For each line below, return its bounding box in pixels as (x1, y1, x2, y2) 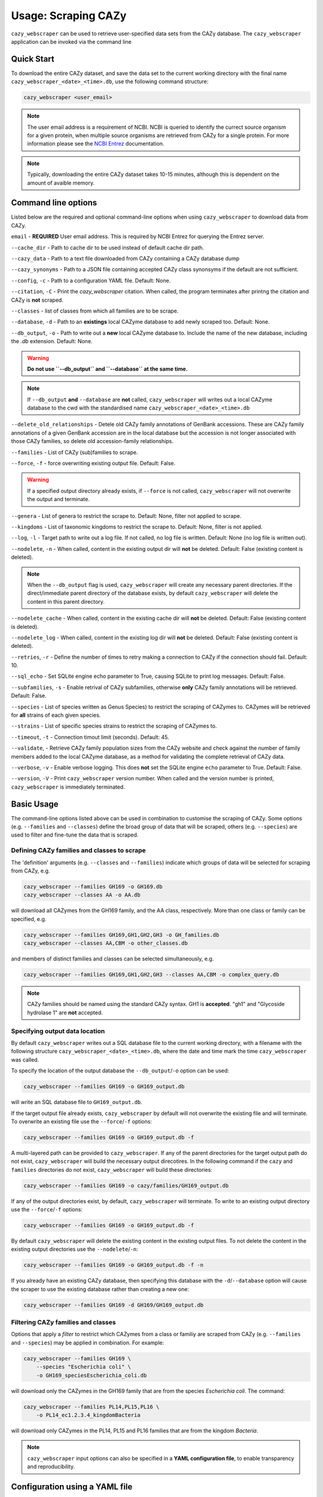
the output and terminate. (27, 496, 90, 503)
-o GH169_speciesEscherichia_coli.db (36, 1372, 147, 1378)
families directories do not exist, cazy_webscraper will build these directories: (11, 1166, 212, 1173)
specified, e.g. (11, 915, 47, 922)
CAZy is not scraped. (11, 296, 64, 304)
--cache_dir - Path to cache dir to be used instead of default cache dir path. (11, 244, 205, 251)
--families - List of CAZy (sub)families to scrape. (11, 449, 138, 456)
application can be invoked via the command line (11, 38, 132, 45)
